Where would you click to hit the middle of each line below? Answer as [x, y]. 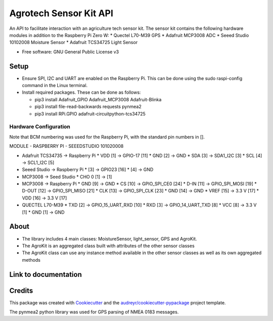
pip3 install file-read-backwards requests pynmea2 [88, 107]
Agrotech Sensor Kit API [61, 13]
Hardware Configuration [40, 127]
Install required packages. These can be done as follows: [81, 92]
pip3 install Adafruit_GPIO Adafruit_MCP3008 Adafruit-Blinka [98, 99]
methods [31, 260]
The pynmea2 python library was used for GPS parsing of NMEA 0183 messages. [94, 312]
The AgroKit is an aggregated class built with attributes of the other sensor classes [108, 246]
